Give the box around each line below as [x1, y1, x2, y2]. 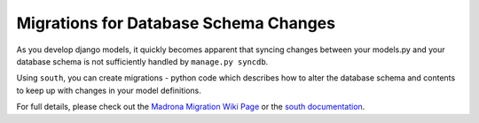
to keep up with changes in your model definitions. [16, 85, 201, 96]
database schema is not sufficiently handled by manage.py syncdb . [16, 56, 269, 66]
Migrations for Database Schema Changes [16, 13, 336, 33]
